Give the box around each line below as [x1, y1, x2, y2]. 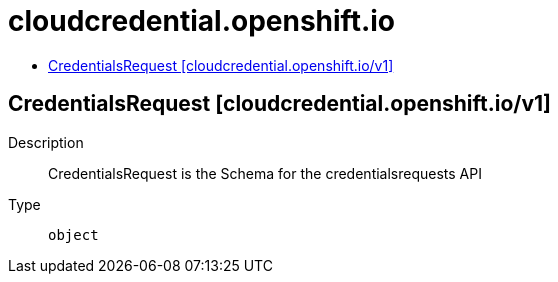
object [48, 226, 99, 243]
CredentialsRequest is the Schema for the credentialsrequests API [48, 164, 482, 182]
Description [8, 133, 84, 151]
